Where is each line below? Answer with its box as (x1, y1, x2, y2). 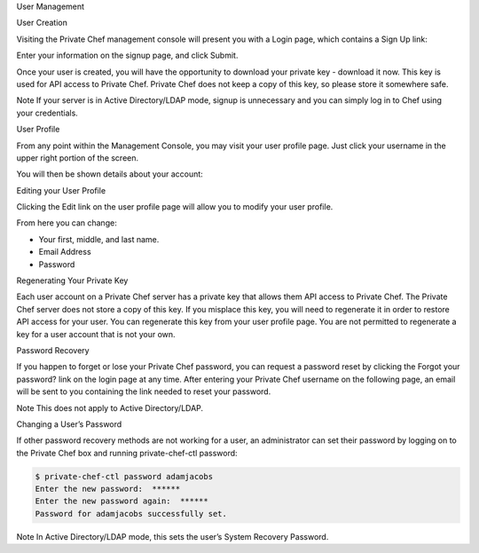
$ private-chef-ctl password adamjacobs (35, 471, 213, 481)
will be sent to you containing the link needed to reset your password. (16, 386, 271, 397)
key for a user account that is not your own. (16, 328, 177, 339)
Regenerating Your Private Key (16, 275, 129, 286)
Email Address (38, 247, 92, 257)
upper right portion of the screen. (16, 152, 139, 163)
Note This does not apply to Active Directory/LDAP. (16, 402, 204, 413)
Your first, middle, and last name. (38, 233, 160, 244)
